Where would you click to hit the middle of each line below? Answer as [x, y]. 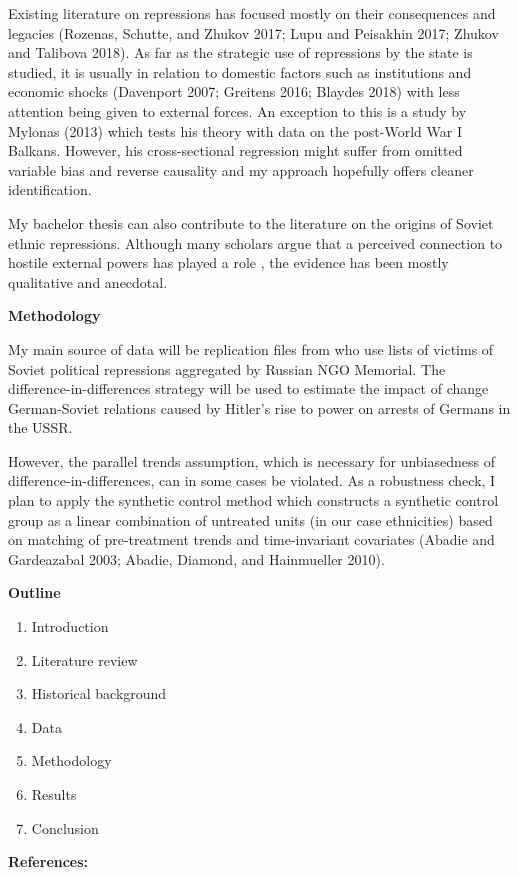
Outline [34, 592]
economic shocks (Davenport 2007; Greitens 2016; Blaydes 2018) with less [234, 91]
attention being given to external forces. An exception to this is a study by [237, 110]
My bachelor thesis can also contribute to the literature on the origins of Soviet [251, 222]
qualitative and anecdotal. [88, 281]
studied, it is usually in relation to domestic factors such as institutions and [240, 71]
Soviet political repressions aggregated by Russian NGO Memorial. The [227, 368]
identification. [50, 189]
